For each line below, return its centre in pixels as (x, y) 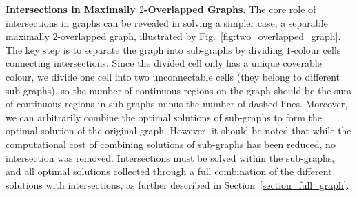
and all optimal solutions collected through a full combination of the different (169, 171)
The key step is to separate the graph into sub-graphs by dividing (144, 49)
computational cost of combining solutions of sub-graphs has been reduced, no (171, 144)
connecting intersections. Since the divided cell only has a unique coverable (164, 63)
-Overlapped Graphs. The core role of (230, 9)
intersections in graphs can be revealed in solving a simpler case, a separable (167, 22)
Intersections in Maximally (71, 9)
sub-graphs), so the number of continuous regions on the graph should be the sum (178, 90)
